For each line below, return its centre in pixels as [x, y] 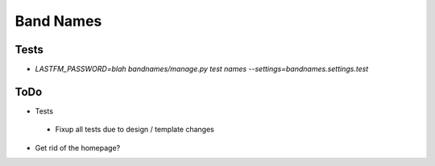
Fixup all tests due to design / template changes [135, 130]
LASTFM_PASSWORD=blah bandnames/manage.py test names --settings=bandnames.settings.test [202, 69]
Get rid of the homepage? [78, 147]
